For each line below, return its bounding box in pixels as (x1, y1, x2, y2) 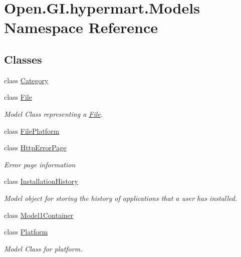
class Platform (4, 226, 48, 237)
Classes (4, 51, 42, 67)
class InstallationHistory (4, 176, 78, 186)
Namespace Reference (4, 17, 158, 38)
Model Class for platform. (4, 243, 83, 253)
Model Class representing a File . (4, 108, 103, 119)
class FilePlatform (4, 125, 60, 136)
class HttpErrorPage (4, 142, 67, 153)
